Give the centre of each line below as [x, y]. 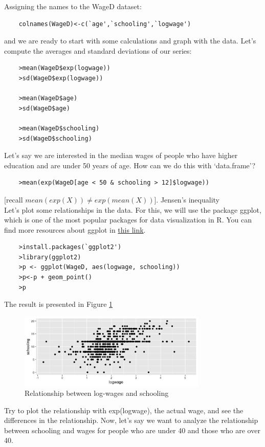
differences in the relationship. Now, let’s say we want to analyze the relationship [131, 420]
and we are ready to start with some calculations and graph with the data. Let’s [130, 41]
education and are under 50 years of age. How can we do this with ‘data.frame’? [130, 165]
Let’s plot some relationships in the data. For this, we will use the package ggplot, [133, 209]
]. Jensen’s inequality [187, 199]
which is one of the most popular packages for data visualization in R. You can [128, 220]
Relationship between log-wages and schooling [97, 393]
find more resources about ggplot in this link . [75, 229]
